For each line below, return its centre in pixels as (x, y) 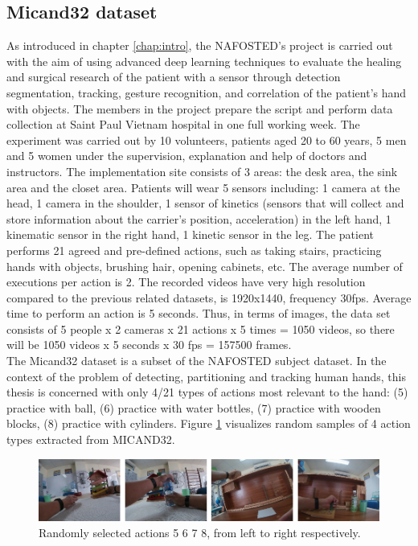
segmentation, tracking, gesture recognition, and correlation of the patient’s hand (207, 92)
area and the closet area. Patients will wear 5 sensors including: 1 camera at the (203, 187)
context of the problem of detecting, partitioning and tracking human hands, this (206, 376)
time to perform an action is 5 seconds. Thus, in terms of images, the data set (199, 313)
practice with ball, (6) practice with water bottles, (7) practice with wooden (194, 407)
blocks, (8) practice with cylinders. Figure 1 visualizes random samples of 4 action (209, 423)
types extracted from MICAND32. (91, 439)
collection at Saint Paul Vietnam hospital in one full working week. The (183, 124)
